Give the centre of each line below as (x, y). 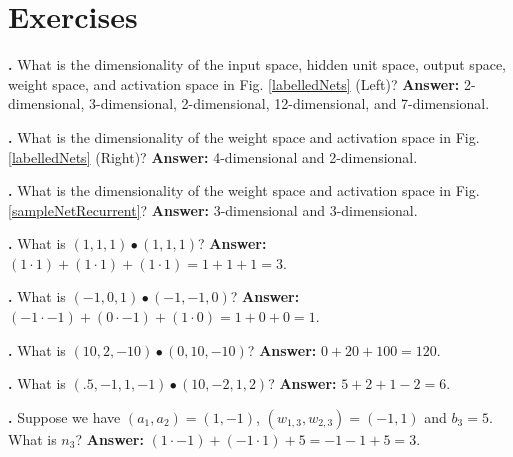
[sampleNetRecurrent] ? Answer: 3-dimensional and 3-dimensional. (213, 209)
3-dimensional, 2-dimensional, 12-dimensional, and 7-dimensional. (289, 103)
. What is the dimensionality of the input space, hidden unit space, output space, (257, 64)
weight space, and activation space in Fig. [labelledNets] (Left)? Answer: (234, 83)
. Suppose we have (64, 416)
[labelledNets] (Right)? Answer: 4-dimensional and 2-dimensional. (213, 156)
